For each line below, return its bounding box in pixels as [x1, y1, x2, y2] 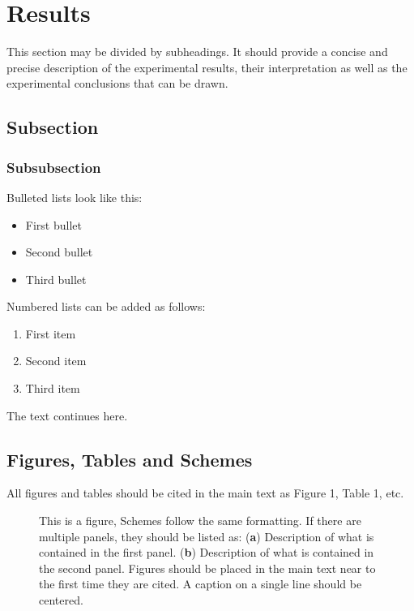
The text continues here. [6, 407, 128, 424]
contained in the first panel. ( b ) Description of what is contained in [39, 544, 374, 561]
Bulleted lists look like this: [6, 188, 143, 205]
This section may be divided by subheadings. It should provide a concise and [6, 43, 388, 60]
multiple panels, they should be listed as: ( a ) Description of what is [39, 527, 374, 544]
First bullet [25, 216, 82, 233]
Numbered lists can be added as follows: [6, 298, 206, 315]
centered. [39, 592, 83, 609]
